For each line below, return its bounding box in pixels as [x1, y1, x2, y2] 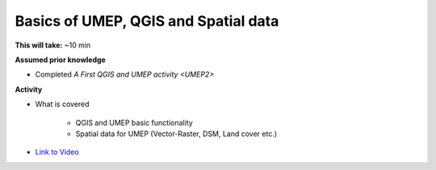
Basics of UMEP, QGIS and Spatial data [15, 12, 279, 30]
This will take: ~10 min [15, 40, 91, 50]
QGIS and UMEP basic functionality [75, 118, 193, 127]
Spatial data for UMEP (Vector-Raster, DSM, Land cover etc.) [75, 129, 278, 139]
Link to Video [35, 147, 80, 157]
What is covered [35, 99, 90, 109]
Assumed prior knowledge [15, 55, 107, 64]
